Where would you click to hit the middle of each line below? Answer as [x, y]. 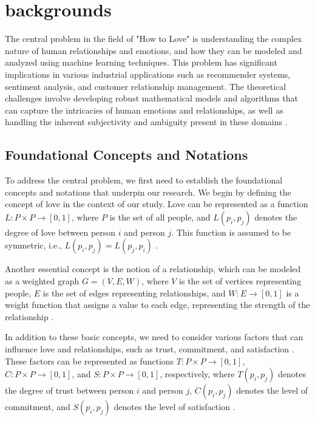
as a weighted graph [42, 281]
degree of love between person [60, 232]
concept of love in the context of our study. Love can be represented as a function [157, 204]
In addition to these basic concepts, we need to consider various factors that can [154, 337]
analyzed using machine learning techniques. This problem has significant [141, 62]
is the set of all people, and [160, 217]
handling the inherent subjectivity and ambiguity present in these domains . [146, 122]
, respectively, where [197, 374]
